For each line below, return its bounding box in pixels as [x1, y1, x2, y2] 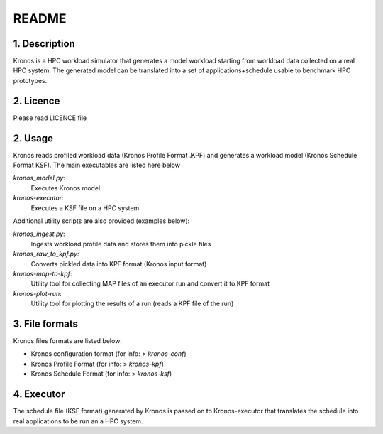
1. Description [13, 38, 76, 50]
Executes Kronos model [30, 183, 101, 192]
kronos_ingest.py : [13, 229, 65, 238]
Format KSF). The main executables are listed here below [13, 161, 181, 170]
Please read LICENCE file [13, 114, 87, 122]
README [13, 11, 67, 26]
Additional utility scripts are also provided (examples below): [13, 217, 190, 225]
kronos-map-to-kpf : [13, 269, 72, 278]
